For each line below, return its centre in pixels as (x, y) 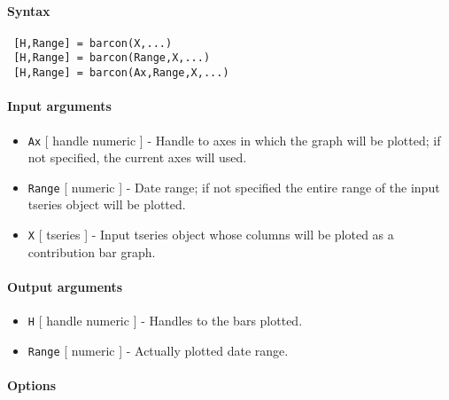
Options (32, 385)
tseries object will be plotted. (107, 204)
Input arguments (59, 106)
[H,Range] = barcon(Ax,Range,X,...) (121, 73)
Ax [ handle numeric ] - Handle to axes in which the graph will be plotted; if (234, 140)
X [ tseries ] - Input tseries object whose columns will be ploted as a (211, 235)
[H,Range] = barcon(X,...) (93, 43)
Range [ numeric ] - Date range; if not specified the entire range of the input (234, 187)
